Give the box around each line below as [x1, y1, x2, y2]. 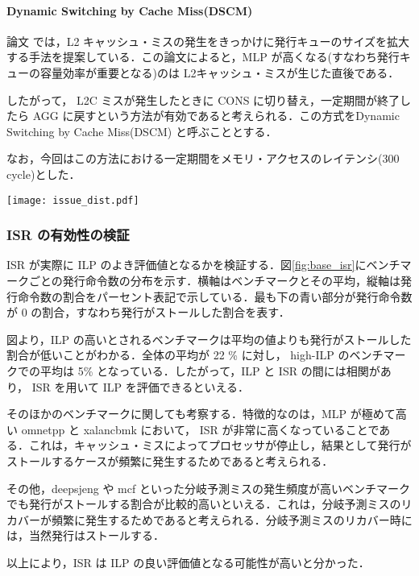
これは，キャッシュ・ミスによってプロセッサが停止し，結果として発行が [28, 437, 412, 454]
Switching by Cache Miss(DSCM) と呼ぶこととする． [6, 122, 277, 139]
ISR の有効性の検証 [6, 225, 130, 245]
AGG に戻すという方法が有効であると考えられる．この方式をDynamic [32, 107, 400, 124]
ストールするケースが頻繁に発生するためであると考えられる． [6, 452, 334, 469]
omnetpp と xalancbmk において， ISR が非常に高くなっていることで [21, 421, 380, 437]
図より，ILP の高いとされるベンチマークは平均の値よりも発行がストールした [6, 330, 412, 347]
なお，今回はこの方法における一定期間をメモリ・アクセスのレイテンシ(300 [6, 150, 400, 167]
